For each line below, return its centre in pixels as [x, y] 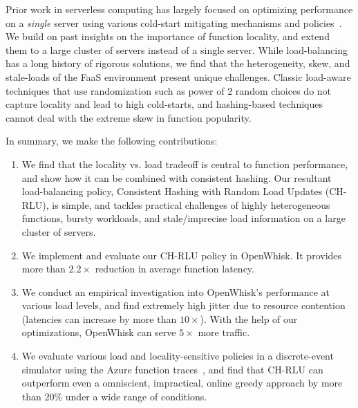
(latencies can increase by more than [99, 318]
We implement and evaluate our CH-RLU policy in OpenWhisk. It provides [182, 255]
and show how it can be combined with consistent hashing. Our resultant [177, 177]
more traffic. [224, 332]
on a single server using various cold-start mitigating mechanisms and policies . [174, 22]
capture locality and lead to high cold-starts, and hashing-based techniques [164, 104]
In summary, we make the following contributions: [112, 141]
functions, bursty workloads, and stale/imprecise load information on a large [183, 218]
